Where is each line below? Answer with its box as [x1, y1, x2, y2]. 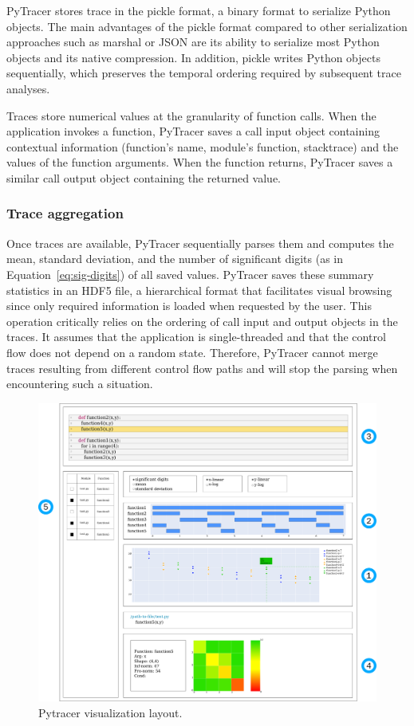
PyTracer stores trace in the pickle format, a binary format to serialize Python [6, 2, 391, 18]
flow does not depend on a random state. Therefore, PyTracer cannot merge [6, 343, 378, 360]
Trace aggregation [6, 203, 124, 223]
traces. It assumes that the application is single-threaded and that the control [6, 328, 386, 345]
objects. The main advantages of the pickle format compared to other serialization [6, 18, 408, 34]
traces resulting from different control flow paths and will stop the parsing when [6, 359, 398, 376]
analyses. [6, 80, 50, 96]
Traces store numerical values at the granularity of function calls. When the [6, 107, 377, 124]
